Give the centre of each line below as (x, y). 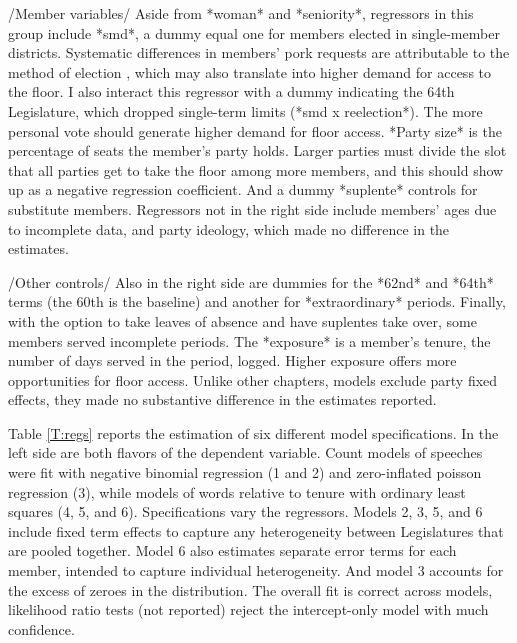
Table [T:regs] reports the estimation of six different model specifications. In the (253, 432)
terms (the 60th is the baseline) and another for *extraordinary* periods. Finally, (257, 301)
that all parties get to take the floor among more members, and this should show (256, 169)
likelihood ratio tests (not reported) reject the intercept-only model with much (248, 609)
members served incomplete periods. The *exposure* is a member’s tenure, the (249, 340)
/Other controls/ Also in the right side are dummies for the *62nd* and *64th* (251, 281)
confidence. (41, 628)
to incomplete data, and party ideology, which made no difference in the (229, 228)
